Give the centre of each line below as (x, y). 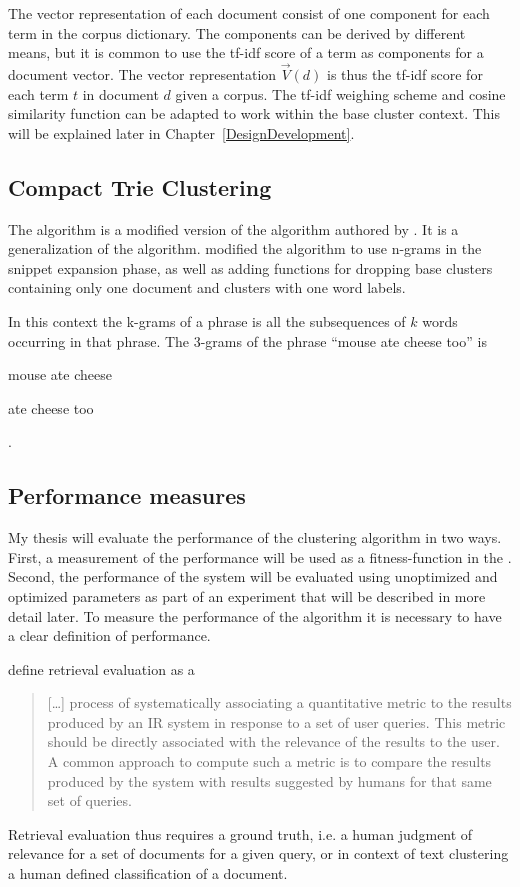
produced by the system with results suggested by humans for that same (269, 780)
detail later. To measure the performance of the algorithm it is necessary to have (255, 615)
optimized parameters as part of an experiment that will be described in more (247, 595)
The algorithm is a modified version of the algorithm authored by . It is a (233, 228)
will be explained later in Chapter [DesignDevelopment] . (181, 132)
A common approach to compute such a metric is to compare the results (269, 761)
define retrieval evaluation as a (101, 668)
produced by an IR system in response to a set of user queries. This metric (276, 721)
